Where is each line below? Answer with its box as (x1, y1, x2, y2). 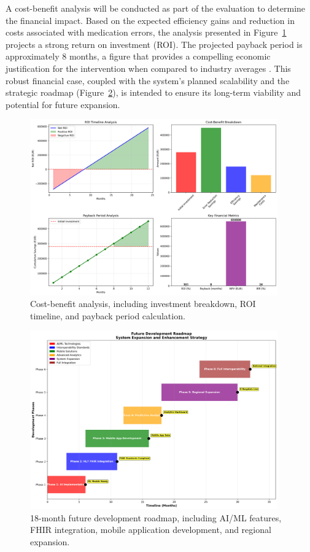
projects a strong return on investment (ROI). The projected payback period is (6, 37, 303, 50)
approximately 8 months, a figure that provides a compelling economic (6, 50, 271, 63)
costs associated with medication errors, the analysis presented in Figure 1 (6, 26, 287, 39)
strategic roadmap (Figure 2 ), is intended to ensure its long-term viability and (6, 86, 301, 99)
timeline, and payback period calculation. (30, 309, 185, 322)
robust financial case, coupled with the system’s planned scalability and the (6, 74, 290, 87)
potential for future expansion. (6, 98, 120, 111)
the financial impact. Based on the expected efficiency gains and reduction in (6, 14, 295, 26)
